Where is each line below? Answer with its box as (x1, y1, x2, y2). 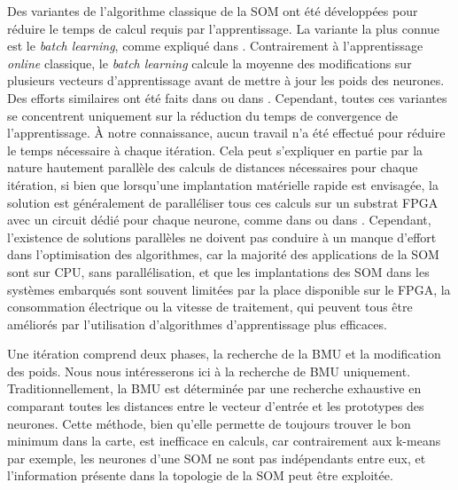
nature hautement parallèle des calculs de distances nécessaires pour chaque (7, 158, 418, 177)
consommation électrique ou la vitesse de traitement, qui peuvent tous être (7, 297, 413, 316)
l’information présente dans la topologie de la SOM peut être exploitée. (7, 466, 393, 485)
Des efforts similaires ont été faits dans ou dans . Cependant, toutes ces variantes (7, 88, 447, 107)
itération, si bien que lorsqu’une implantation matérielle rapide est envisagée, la (7, 175, 439, 194)
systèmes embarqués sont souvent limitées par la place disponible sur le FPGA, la (7, 280, 451, 298)
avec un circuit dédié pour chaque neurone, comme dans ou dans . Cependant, (7, 210, 431, 229)
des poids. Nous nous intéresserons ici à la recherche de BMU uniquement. (7, 361, 411, 380)
